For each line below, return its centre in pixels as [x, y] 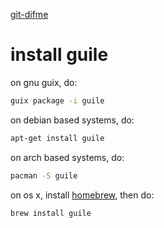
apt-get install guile [57, 138]
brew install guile [51, 213]
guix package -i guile [57, 100]
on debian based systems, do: [72, 120]
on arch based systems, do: [67, 157]
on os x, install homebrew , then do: [82, 195]
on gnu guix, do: [44, 82]
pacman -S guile [44, 175]
